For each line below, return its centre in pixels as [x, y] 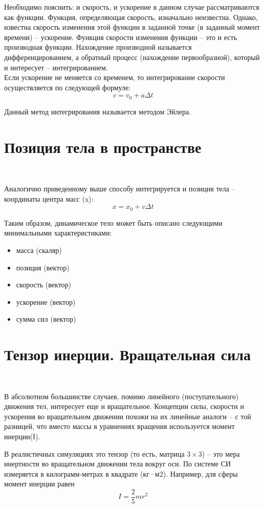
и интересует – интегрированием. [56, 67]
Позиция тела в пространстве [103, 146]
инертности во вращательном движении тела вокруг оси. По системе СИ [118, 464]
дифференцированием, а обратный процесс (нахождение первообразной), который [132, 57]
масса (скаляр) [39, 250]
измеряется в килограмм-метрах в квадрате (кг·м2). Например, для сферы [121, 473]
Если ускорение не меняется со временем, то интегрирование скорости [115, 77]
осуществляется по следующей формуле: [68, 87]
